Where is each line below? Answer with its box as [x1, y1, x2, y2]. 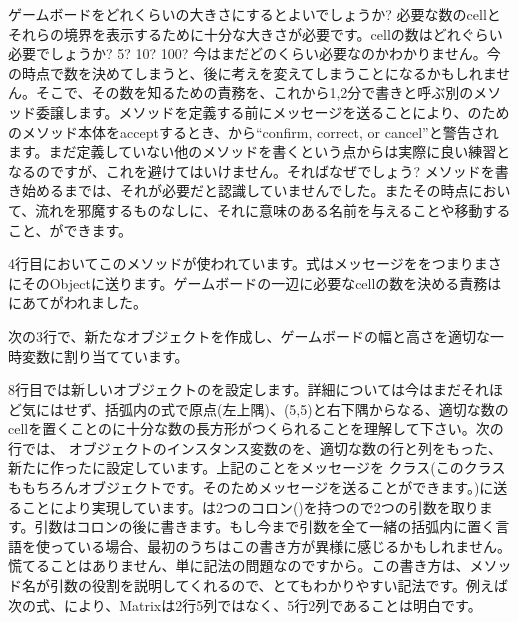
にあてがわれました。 [8, 292, 148, 313]
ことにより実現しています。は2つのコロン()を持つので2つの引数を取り [21, 496, 479, 517]
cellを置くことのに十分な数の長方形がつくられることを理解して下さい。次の [8, 418, 504, 439]
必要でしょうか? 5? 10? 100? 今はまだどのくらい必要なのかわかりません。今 [8, 43, 501, 64]
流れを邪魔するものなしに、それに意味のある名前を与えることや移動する [35, 199, 511, 220]
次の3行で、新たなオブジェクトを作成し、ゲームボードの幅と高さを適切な [8, 325, 491, 346]
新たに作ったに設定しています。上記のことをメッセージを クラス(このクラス [8, 457, 506, 478]
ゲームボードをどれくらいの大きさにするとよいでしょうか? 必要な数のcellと [8, 4, 501, 24]
